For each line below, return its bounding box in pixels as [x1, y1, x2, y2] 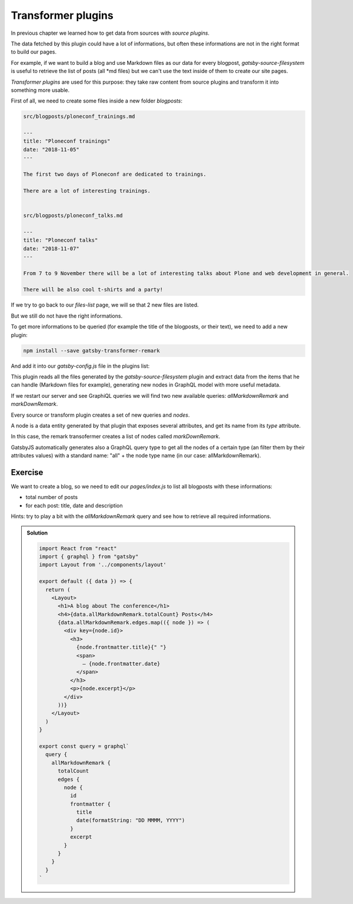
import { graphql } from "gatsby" [39, 553, 139, 560]
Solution [26, 529, 48, 536]
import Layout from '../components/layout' [39, 562, 167, 568]
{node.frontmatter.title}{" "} [76, 644, 167, 651]
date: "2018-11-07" [23, 245, 79, 252]
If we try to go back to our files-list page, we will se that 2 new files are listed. [11, 301, 199, 309]
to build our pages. [11, 48, 57, 55]
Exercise [11, 467, 44, 477]
